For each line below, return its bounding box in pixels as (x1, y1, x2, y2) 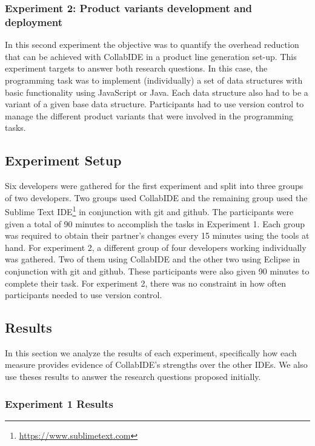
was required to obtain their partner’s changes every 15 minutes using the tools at (5, 229, 310, 242)
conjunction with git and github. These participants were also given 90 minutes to (5, 264, 310, 277)
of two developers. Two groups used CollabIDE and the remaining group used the (5, 191, 308, 204)
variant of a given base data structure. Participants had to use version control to (5, 98, 304, 110)
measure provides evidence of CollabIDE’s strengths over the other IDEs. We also (5, 358, 308, 371)
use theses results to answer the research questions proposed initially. (5, 370, 261, 383)
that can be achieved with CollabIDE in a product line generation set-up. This (5, 50, 297, 62)
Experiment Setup (5, 151, 122, 170)
